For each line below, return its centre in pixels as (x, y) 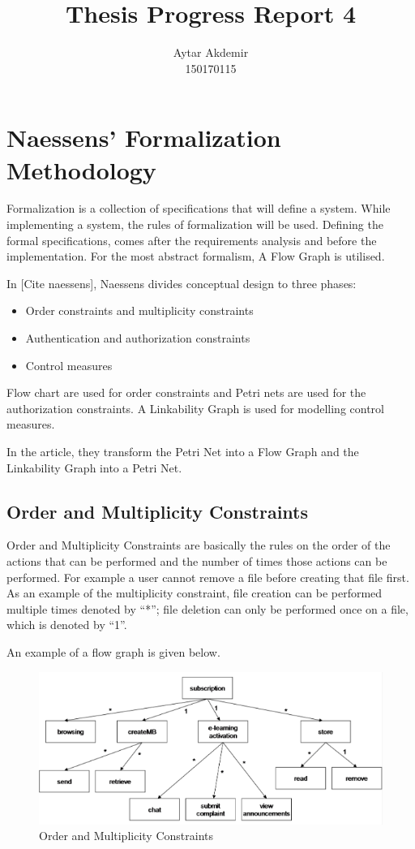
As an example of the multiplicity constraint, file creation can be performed (195, 593)
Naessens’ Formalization (144, 138)
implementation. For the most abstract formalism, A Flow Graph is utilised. (196, 256)
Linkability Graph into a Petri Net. (94, 467)
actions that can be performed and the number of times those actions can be (197, 560)
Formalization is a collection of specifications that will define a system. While (199, 208)
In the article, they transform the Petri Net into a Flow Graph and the (183, 451)
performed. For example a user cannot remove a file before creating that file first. (208, 577)
